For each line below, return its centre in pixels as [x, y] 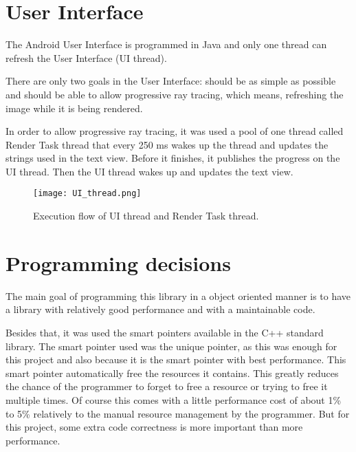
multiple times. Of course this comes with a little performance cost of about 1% [174, 400]
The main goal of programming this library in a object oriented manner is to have [178, 295]
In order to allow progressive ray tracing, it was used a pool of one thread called [175, 131]
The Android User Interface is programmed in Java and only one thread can [166, 44]
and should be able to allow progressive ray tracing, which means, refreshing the [175, 94]
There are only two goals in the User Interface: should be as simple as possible [171, 81]
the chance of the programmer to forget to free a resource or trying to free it [167, 386]
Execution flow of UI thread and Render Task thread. [146, 216]
